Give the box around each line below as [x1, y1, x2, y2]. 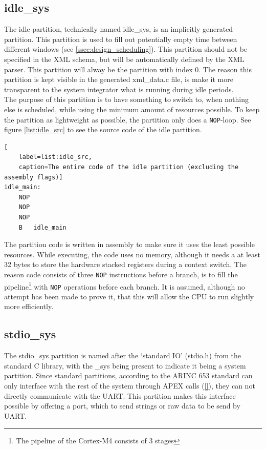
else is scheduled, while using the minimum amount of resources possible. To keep [4, 104, 260, 114]
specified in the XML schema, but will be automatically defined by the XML [4, 53, 245, 64]
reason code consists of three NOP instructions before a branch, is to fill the [4, 269, 238, 279]
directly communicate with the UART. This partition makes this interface [4, 390, 236, 401]
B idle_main [18, 223, 66, 231]
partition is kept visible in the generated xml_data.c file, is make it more [4, 74, 233, 85]
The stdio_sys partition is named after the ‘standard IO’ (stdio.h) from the [4, 350, 241, 361]
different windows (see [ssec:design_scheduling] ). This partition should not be [4, 44, 248, 54]
